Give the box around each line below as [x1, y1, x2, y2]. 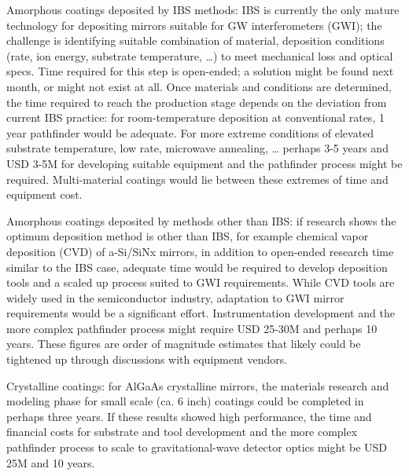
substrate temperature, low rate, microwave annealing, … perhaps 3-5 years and [6, 140, 389, 156]
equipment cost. [6, 186, 83, 203]
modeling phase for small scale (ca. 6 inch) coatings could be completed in [6, 393, 364, 409]
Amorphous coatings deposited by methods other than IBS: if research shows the [6, 212, 396, 229]
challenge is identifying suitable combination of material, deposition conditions [6, 32, 385, 49]
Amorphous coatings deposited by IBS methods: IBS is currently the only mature [6, 2, 400, 17]
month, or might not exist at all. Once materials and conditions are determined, [6, 78, 392, 94]
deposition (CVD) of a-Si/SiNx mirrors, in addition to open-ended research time [6, 243, 394, 259]
